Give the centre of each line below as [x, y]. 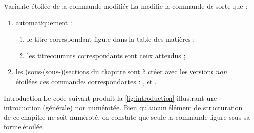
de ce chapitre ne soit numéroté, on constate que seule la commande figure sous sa [127, 117]
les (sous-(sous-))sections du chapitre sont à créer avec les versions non [121, 72]
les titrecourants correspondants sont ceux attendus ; [106, 55]
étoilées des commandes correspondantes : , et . [86, 81]
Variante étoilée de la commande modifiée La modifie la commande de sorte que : [126, 6]
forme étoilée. [24, 126]
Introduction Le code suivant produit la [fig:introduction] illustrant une [111, 98]
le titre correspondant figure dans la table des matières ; [111, 39]
